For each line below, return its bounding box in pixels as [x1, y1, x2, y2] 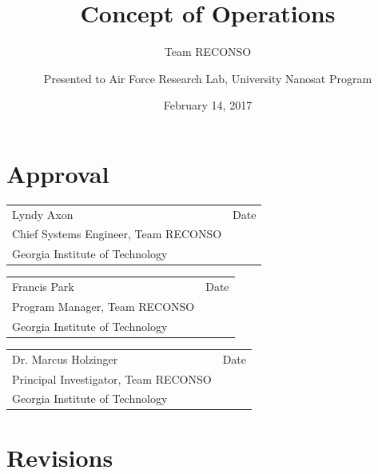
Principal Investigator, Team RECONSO [12, 370, 212, 387]
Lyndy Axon [12, 205, 74, 222]
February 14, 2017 [163, 97, 253, 114]
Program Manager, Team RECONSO [12, 297, 195, 314]
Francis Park [12, 278, 74, 295]
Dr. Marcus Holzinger [12, 350, 118, 367]
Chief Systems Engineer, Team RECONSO [12, 225, 222, 242]
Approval [6, 157, 109, 189]
